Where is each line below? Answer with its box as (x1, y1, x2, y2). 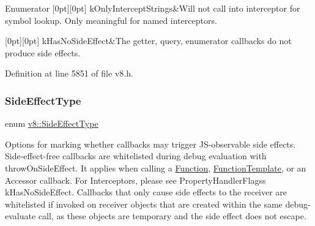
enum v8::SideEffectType (5, 117, 98, 130)
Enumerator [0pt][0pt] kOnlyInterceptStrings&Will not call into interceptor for (5, 2, 300, 14)
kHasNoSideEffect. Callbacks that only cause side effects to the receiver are (5, 186, 287, 198)
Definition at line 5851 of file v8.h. (5, 67, 133, 80)
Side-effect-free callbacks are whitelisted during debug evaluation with (5, 149, 267, 162)
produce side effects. (5, 46, 81, 59)
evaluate (5, 209, 36, 222)
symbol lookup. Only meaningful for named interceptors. (5, 13, 217, 26)
